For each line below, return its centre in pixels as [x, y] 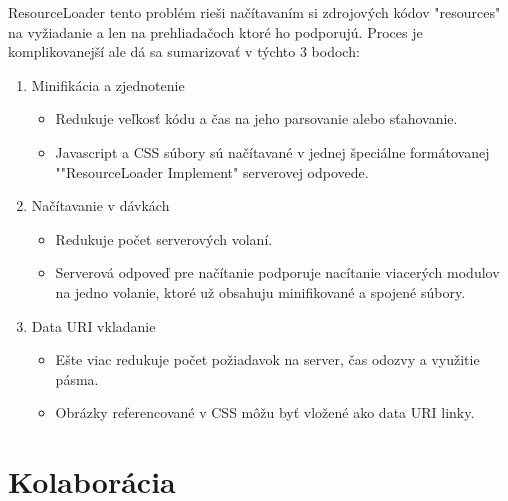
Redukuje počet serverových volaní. [164, 238]
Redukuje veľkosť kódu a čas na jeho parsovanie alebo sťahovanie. [256, 118]
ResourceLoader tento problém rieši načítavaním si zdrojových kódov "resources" [254, 12]
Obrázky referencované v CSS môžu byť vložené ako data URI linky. [265, 412]
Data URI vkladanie [93, 325]
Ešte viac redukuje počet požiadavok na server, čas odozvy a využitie [267, 359]
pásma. [77, 378]
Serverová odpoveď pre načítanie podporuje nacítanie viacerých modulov [277, 272]
